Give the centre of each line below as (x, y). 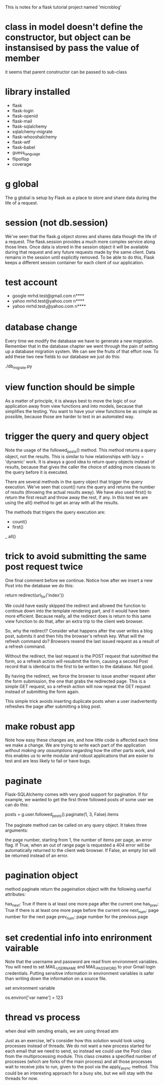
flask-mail (22, 121)
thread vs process (43, 1017)
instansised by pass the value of (72, 48)
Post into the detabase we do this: (39, 585)
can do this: (17, 805)
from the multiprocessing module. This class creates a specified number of (81, 1056)
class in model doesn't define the (74, 27)
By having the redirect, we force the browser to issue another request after (80, 676)
